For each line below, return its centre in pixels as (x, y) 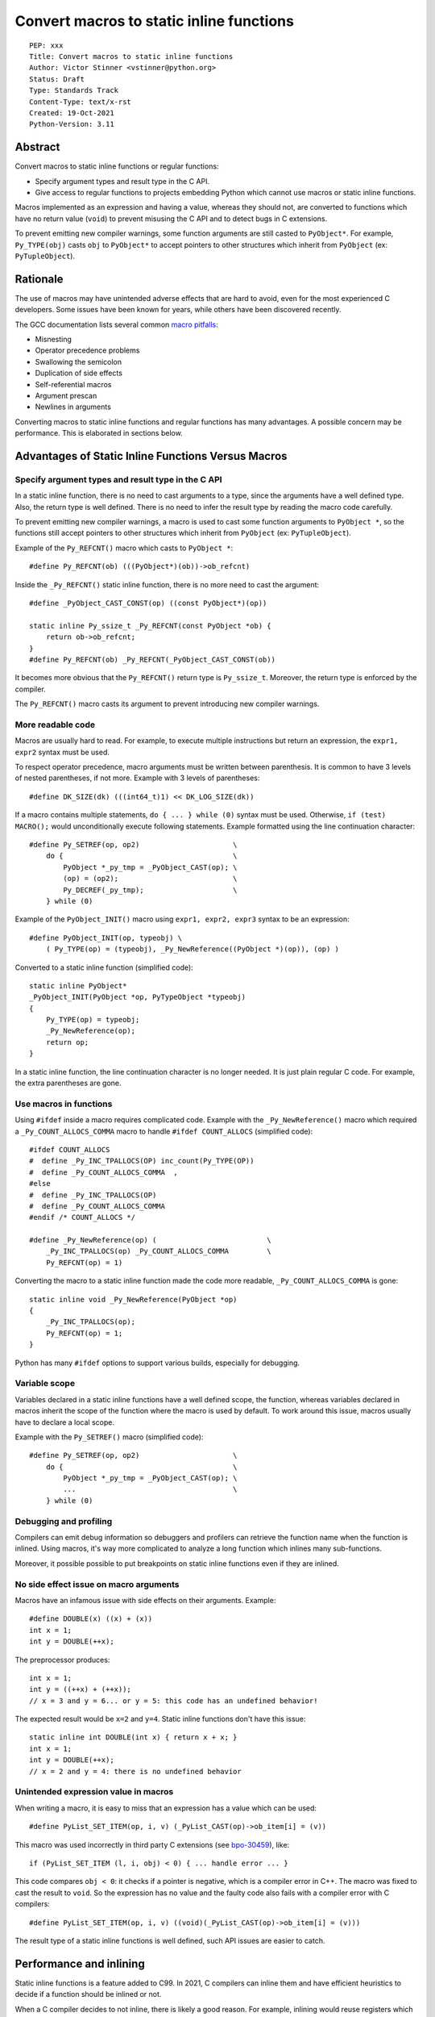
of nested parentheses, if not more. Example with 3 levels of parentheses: (137, 778)
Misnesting (54, 339)
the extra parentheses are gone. (68, 1083)
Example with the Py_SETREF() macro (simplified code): (109, 1437)
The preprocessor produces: (62, 1660)
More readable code (55, 725)
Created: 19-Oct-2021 (72, 113)
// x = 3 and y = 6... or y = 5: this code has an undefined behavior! (174, 1701)
